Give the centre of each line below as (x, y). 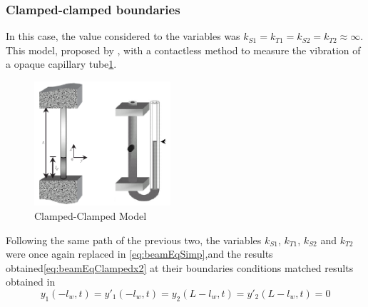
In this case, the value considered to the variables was (123, 36)
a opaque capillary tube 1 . (61, 64)
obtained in (31, 282)
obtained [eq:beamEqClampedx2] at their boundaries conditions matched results (180, 267)
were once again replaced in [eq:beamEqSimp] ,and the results (139, 254)
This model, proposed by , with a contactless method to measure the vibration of (183, 50)
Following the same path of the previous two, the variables (134, 240)
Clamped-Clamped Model (91, 215)
